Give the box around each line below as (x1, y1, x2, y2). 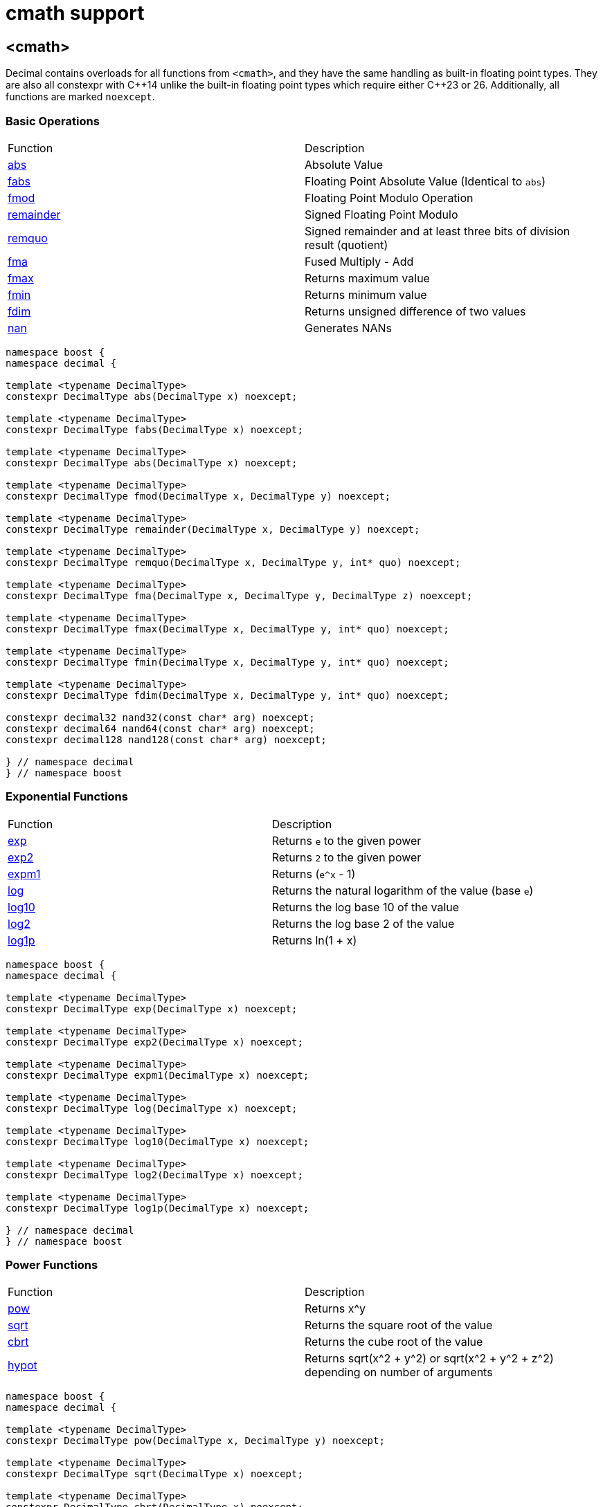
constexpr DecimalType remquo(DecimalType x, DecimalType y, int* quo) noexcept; (6, 556, 461, 568)
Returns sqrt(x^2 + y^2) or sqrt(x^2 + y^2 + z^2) (305, 1351, 554, 1366)
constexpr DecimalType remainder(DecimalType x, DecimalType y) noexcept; (6, 523, 420, 535)
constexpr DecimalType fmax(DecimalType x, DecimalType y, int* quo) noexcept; (6, 623, 449, 634)
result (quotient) (305, 237, 388, 252)
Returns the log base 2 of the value (271, 916, 455, 931)
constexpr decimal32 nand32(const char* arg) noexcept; (6, 711, 315, 723)
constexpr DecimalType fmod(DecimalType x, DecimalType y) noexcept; (6, 490, 391, 502)
